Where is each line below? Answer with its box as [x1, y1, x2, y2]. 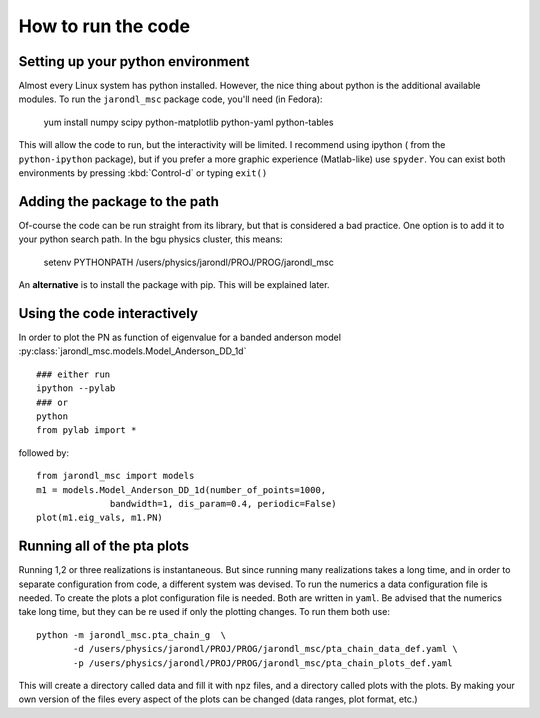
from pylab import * [36, 425, 137, 436]
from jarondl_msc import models [36, 470, 195, 482]
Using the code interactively [18, 305, 199, 322]
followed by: [18, 446, 70, 459]
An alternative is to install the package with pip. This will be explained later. [18, 279, 330, 291]
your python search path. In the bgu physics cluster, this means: [18, 233, 284, 245]
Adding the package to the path [18, 193, 220, 210]
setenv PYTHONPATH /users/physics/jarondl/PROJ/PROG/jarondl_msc [43, 256, 334, 268]
